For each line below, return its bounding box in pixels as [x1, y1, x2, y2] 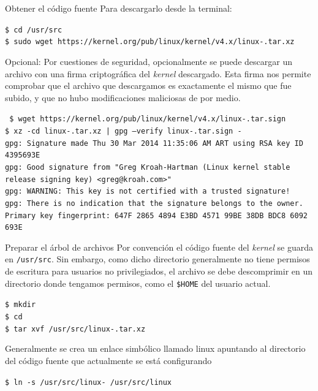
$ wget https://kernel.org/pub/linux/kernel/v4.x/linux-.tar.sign [9, 115, 286, 124]
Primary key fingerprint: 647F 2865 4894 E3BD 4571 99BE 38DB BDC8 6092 [5, 211, 308, 220]
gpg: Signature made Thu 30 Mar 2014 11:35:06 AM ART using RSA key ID [5, 139, 303, 148]
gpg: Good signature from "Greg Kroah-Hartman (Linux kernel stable [5, 162, 290, 172]
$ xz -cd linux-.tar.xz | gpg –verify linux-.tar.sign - [5, 126, 242, 135]
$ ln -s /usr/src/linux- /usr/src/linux [5, 378, 172, 387]
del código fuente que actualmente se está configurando [5, 354, 212, 366]
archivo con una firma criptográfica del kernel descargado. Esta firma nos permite [5, 67, 311, 80]
